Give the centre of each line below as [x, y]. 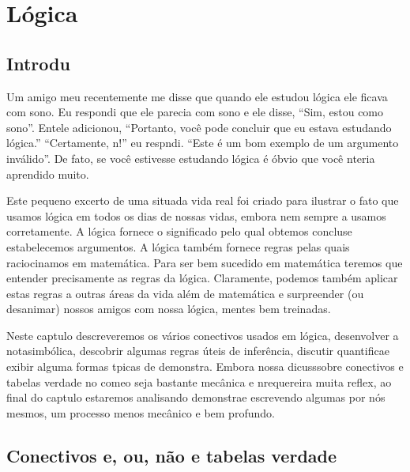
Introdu [38, 63]
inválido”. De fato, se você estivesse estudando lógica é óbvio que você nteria [191, 158]
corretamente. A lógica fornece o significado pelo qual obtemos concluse [179, 231]
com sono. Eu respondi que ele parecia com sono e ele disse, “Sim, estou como [195, 112]
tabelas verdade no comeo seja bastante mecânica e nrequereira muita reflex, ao [199, 381]
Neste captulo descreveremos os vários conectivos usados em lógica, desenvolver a [203, 335]
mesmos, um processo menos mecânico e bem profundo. [141, 412]
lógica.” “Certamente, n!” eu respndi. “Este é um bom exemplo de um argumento [203, 143]
